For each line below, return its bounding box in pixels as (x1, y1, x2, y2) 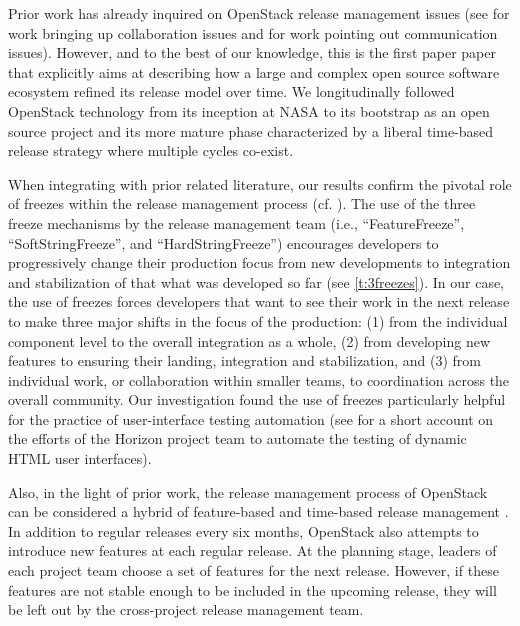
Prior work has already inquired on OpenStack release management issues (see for (8, 3, 510, 23)
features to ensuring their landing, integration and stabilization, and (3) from (8, 350, 482, 371)
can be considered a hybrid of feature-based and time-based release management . (8, 501, 509, 522)
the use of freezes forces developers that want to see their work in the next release (8, 291, 510, 312)
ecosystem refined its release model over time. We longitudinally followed (8, 81, 455, 102)
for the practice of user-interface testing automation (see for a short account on (8, 408, 494, 429)
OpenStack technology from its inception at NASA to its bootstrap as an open (8, 100, 490, 121)
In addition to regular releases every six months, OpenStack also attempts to (8, 520, 479, 541)
